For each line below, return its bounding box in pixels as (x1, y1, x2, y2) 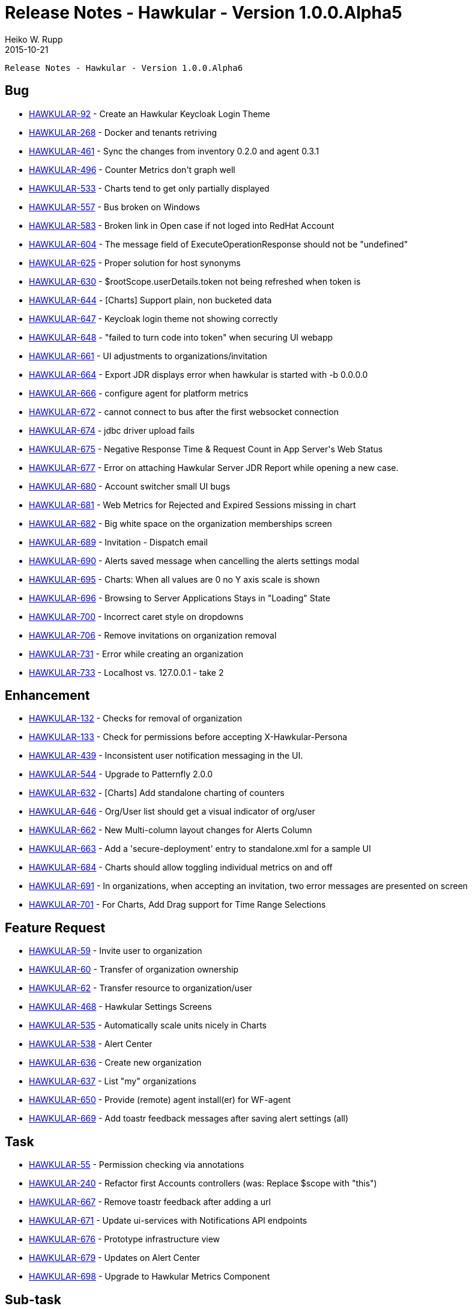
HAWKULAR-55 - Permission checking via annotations (29, 1159, 244, 1170)
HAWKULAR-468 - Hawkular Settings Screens (29, 1001, 212, 1012)
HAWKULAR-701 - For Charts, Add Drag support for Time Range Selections (29, 899, 326, 910)
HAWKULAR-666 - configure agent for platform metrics (29, 387, 249, 398)
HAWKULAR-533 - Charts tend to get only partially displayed (29, 183, 270, 193)
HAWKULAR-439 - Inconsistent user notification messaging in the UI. (29, 750, 303, 761)
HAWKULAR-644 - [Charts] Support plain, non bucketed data (29, 294, 272, 305)
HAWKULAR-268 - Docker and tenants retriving (29, 127, 217, 138)
